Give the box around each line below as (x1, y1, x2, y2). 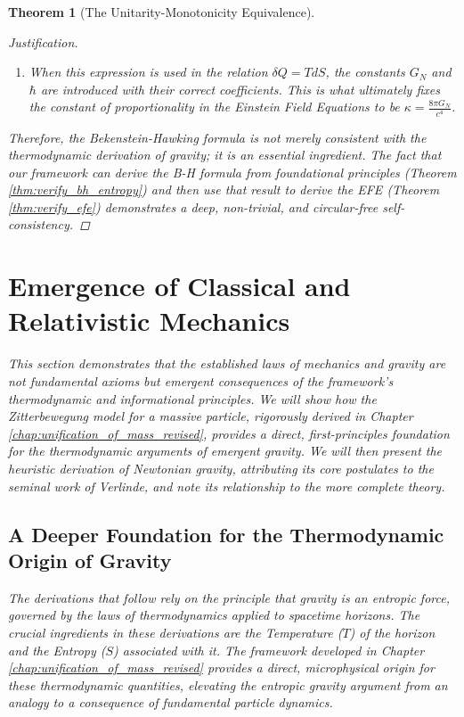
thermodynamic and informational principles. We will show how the (8, 389, 377, 408)
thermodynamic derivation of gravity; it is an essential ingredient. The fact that (8, 145, 442, 164)
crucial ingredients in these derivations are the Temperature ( (8, 622, 343, 641)
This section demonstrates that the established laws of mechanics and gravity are (8, 354, 446, 373)
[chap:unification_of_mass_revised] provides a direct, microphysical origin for (8, 658, 435, 677)
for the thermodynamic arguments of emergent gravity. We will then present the (8, 441, 443, 460)
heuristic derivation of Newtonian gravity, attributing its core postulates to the (8, 458, 434, 477)
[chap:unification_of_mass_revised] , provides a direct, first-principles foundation (8, 424, 450, 442)
